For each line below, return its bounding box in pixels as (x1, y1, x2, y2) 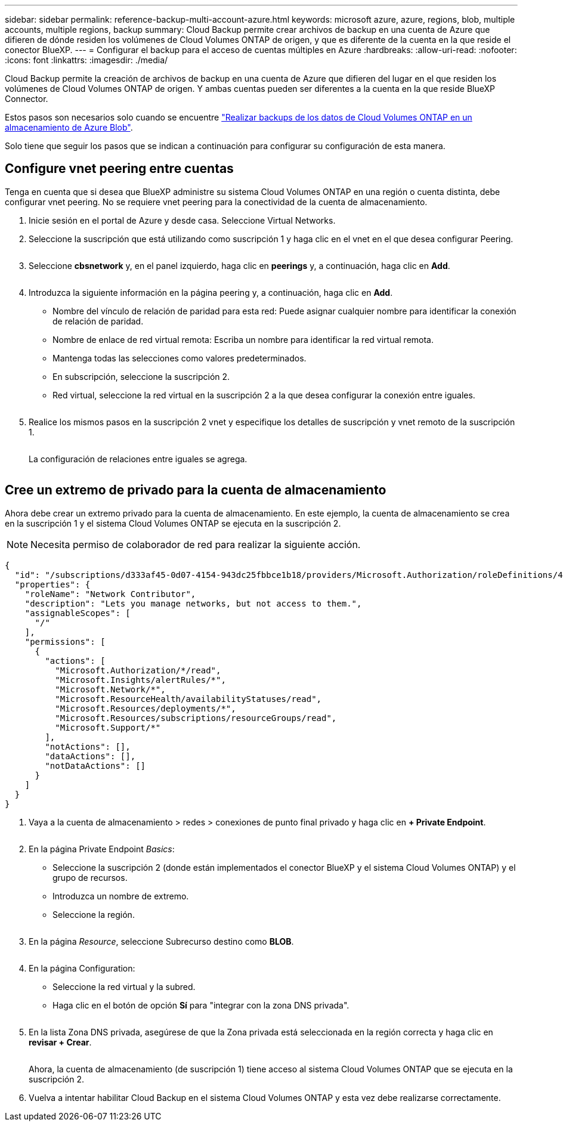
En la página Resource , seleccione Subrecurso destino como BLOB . (29, 936, 294, 946)
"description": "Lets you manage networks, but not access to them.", (24, 598, 362, 608)
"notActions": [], (45, 741, 131, 751)
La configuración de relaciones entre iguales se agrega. (29, 453, 248, 464)
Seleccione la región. (52, 909, 135, 920)
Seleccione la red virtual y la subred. (52, 981, 196, 992)
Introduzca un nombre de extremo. (52, 890, 189, 901)
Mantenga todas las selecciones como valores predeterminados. (52, 352, 307, 363)
